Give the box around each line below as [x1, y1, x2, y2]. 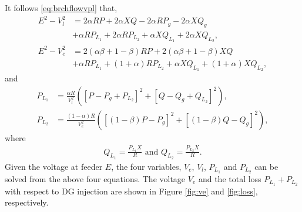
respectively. [5, 196, 49, 208]
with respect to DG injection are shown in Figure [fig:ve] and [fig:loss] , [5, 184, 258, 197]
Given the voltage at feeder [5, 160, 103, 172]
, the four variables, [111, 160, 182, 172]
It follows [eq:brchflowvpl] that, [5, 2, 118, 13]
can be [254, 160, 278, 172]
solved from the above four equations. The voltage [5, 172, 186, 184]
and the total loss [198, 172, 261, 184]
